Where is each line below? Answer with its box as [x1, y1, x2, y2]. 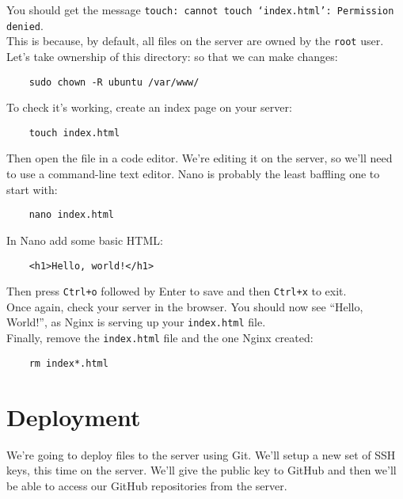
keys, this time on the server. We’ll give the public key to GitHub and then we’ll [6, 462, 397, 478]
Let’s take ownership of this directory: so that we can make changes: [6, 48, 338, 64]
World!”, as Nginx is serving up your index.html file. [6, 314, 266, 330]
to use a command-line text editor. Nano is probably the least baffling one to [6, 166, 380, 182]
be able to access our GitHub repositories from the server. [6, 477, 287, 493]
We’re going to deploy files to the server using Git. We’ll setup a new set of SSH [6, 446, 396, 463]
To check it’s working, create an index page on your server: [6, 99, 292, 116]
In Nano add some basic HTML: [6, 231, 163, 248]
